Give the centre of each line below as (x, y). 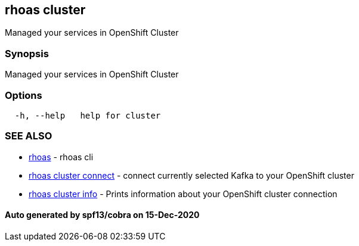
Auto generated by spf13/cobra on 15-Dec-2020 (102, 215)
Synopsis (27, 53)
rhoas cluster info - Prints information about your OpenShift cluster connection (183, 194)
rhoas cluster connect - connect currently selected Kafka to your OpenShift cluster (191, 175)
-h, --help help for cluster (88, 115)
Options (24, 95)
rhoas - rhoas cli (61, 157)
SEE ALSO (29, 136)
